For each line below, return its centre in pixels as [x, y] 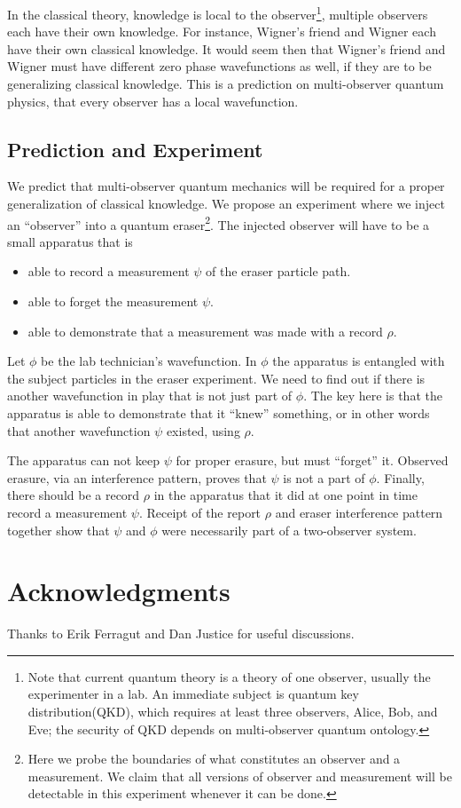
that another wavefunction [79, 430]
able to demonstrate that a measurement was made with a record [205, 331]
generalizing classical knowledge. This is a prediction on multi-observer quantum [226, 84]
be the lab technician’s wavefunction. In [149, 361]
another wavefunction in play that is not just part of [150, 396]
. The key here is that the [373, 396]
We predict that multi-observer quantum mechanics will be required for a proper [226, 186]
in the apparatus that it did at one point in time [285, 495]
